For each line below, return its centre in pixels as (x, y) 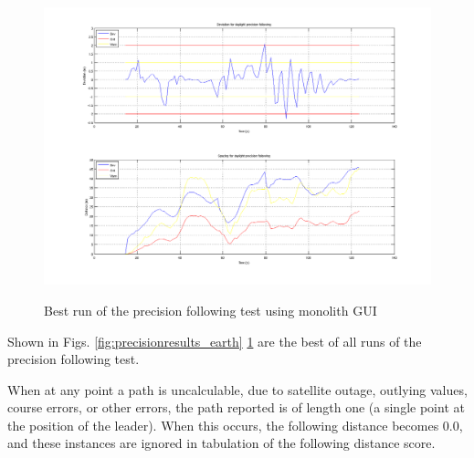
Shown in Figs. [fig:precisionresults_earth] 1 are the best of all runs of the (215, 341)
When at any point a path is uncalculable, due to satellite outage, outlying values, (237, 389)
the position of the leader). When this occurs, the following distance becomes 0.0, (235, 425)
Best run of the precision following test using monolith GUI (211, 310)
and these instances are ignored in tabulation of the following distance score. (221, 443)
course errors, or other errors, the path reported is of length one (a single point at (236, 407)
